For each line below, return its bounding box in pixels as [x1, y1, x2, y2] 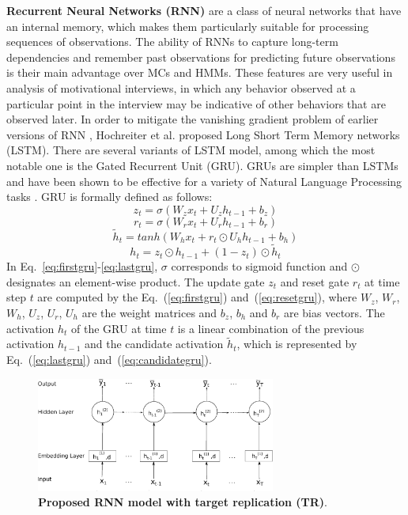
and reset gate [280, 273, 349, 290]
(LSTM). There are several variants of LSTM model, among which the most [6, 142, 376, 158]
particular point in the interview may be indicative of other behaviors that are [6, 95, 386, 112]
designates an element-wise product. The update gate [6, 273, 265, 290]
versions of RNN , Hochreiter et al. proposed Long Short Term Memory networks [6, 126, 400, 142]
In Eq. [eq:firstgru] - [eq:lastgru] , [6, 258, 158, 275]
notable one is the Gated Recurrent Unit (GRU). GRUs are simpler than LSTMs [6, 157, 399, 173]
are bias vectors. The [283, 304, 385, 320]
